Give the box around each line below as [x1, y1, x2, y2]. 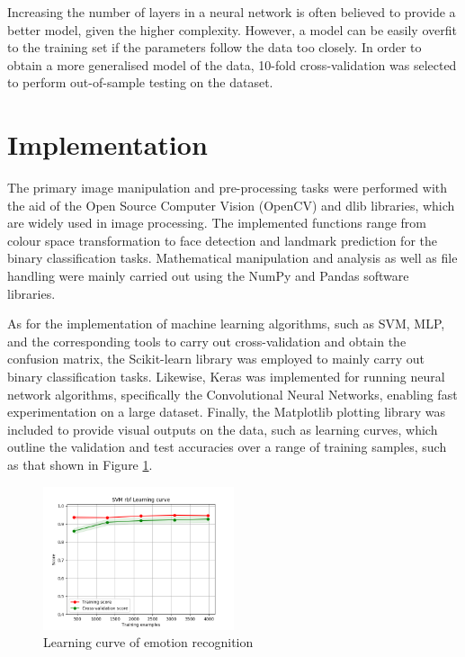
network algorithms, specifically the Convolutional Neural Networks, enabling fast [7, 384, 458, 403]
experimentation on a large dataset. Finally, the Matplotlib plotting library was [7, 402, 446, 421]
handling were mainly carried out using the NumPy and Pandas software [7, 266, 409, 285]
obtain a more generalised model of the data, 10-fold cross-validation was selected [7, 55, 457, 74]
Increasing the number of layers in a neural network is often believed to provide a [7, 3, 456, 21]
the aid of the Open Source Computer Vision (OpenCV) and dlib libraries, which [7, 195, 455, 214]
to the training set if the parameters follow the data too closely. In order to [7, 38, 422, 57]
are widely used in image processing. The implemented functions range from [7, 213, 426, 232]
